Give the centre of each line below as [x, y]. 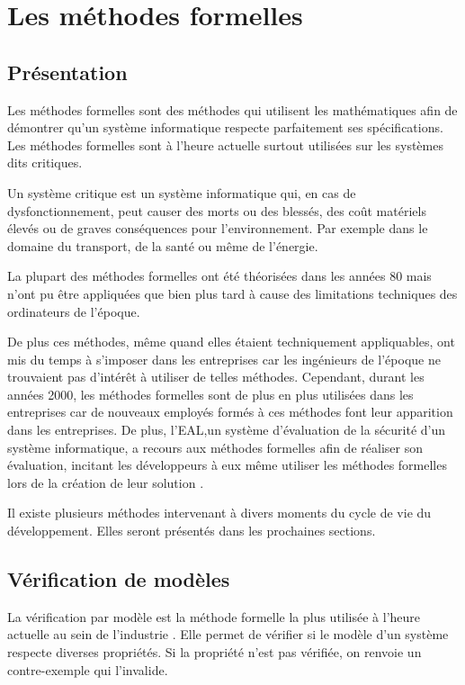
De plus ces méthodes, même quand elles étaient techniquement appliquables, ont [231, 342]
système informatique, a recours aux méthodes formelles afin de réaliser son [215, 447]
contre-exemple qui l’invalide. [88, 669]
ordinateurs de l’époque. [74, 311]
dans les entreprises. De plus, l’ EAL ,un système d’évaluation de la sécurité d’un [227, 430]
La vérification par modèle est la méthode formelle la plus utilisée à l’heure [214, 616]
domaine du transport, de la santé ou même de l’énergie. [163, 245]
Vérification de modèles [119, 579]
